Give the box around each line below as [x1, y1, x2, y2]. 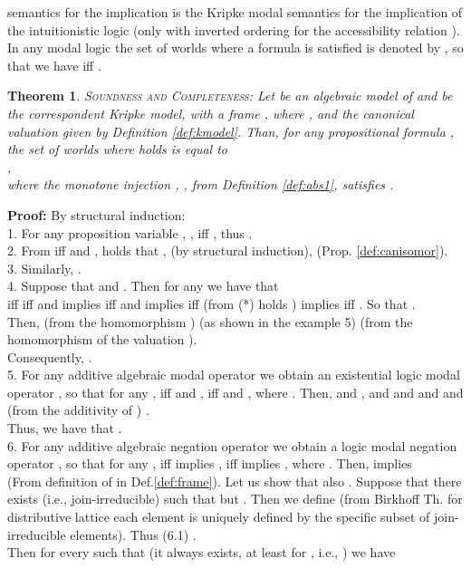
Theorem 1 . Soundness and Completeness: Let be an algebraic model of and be [7, 86, 453, 105]
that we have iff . [7, 55, 101, 74]
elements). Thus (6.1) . [70, 525, 197, 544]
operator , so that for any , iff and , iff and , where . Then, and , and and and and [7, 382, 464, 401]
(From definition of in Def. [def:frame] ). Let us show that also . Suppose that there [7, 471, 462, 490]
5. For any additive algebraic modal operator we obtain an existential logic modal [7, 365, 460, 384]
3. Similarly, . [7, 258, 82, 277]
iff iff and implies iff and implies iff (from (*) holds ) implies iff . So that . [7, 294, 416, 313]
